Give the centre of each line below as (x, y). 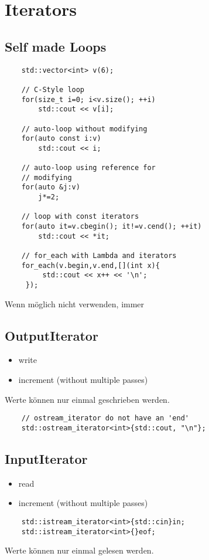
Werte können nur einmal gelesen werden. (79, 550)
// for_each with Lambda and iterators (99, 256)
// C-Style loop (53, 89)
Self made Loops (56, 46)
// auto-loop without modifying (84, 129)
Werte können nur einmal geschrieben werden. (87, 399)
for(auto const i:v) (61, 139)
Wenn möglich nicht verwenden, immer (75, 303)
